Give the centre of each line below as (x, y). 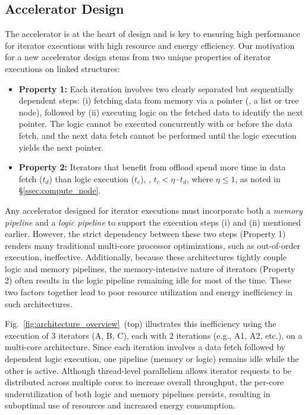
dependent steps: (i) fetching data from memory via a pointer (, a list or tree (159, 100)
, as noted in (258, 178)
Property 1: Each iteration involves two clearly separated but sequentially (156, 88)
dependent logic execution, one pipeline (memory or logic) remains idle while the (152, 359)
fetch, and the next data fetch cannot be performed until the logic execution (158, 135)
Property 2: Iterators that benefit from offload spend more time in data (152, 167)
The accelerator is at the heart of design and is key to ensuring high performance (153, 34)
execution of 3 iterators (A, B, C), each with (86, 335)
